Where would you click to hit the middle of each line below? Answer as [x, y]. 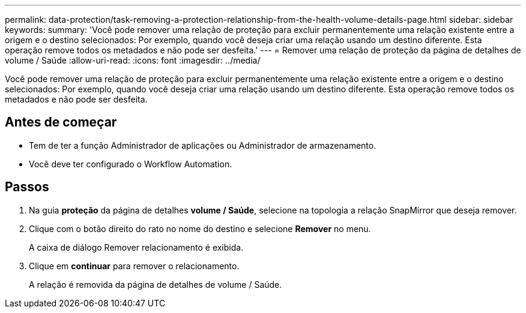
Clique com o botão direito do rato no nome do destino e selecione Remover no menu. [200, 228]
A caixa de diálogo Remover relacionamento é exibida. [136, 247]
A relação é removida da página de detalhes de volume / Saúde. [156, 284]
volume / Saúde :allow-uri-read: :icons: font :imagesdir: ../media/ [133, 60]
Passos [27, 187]
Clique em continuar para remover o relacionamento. [134, 266]
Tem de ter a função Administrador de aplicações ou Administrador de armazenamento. [203, 145]
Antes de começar [61, 122]
